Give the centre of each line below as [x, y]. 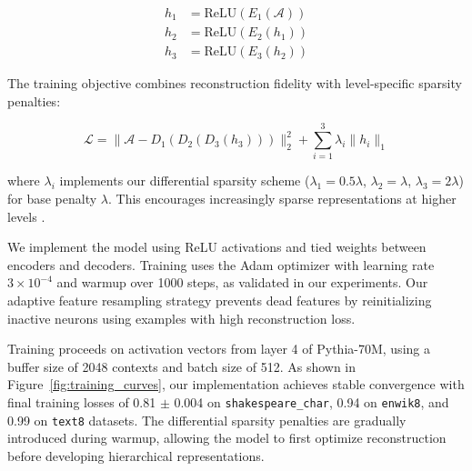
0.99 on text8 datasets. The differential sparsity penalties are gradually [207, 420]
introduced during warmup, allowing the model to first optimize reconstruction [227, 438]
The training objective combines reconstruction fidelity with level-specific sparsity [235, 83]
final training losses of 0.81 [82, 401]
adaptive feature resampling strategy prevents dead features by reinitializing [220, 300]
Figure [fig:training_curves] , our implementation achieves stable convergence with [236, 384]
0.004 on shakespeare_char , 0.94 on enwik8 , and [311, 401]
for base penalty [52, 198]
